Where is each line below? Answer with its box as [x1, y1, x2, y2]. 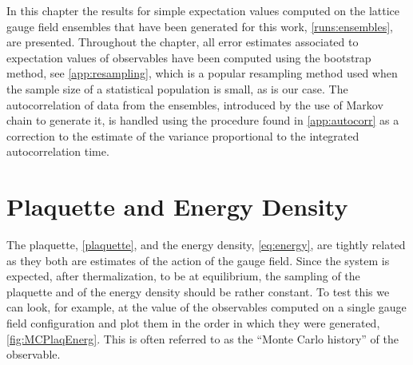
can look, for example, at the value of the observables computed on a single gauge [6, 299, 407, 315]
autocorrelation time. [6, 143, 109, 160]
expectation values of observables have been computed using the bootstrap [6, 49, 371, 65]
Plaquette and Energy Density [6, 190, 348, 223]
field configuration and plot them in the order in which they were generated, [6, 315, 380, 331]
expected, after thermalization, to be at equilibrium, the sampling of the [6, 268, 360, 284]
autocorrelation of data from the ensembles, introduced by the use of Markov [6, 96, 383, 113]
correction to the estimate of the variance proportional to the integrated [6, 127, 359, 144]
